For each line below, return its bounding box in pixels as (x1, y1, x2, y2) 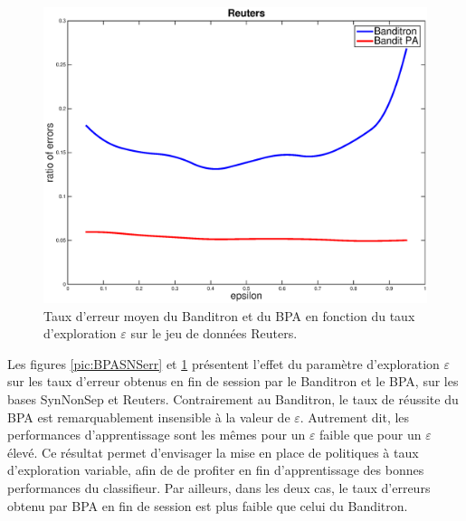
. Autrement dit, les (300, 407, 410, 426)
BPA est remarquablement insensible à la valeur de (7, 407, 290, 426)
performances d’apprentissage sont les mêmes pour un (7, 425, 306, 444)
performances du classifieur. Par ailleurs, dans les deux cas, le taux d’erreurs (7, 478, 431, 497)
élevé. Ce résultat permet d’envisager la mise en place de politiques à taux (7, 442, 419, 461)
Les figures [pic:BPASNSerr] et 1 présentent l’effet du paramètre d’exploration (7, 354, 440, 373)
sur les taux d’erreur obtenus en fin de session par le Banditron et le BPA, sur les (7, 372, 459, 391)
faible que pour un (319, 425, 422, 444)
